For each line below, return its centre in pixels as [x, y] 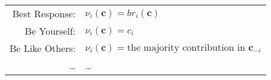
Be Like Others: [43, 48]
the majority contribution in [186, 47]
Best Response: [44, 13]
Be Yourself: [50, 31]
